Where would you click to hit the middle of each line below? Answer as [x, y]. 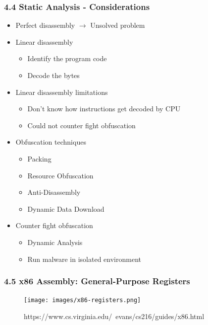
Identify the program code [67, 58]
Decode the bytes [53, 75]
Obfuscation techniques [51, 142]
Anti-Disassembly [54, 192]
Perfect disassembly [45, 25]
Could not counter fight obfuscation [81, 125]
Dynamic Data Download [66, 208]
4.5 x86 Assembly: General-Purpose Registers [97, 281]
